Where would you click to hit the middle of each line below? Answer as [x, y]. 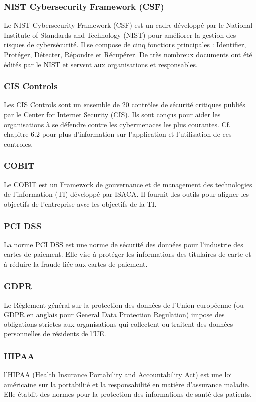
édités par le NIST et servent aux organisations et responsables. [101, 64]
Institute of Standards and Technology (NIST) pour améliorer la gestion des [120, 35]
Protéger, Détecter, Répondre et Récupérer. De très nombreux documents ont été [128, 54]
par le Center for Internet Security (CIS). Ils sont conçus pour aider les [112, 114]
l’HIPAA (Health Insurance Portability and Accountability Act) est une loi [118, 374]
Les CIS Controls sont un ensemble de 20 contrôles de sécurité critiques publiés [125, 105]
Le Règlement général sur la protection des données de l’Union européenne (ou [124, 304]
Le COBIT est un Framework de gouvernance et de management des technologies [128, 184]
